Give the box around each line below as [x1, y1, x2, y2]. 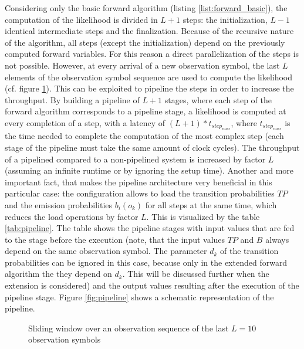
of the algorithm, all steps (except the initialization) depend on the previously [5, 36, 285, 48]
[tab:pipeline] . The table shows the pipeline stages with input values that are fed [5, 222, 295, 234]
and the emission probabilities [5, 198, 113, 211]
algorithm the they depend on [5, 267, 112, 280]
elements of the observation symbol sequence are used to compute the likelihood [5, 70, 293, 83]
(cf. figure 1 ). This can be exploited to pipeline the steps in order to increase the [5, 82, 294, 94]
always [265, 233, 289, 245]
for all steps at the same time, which [145, 198, 277, 211]
